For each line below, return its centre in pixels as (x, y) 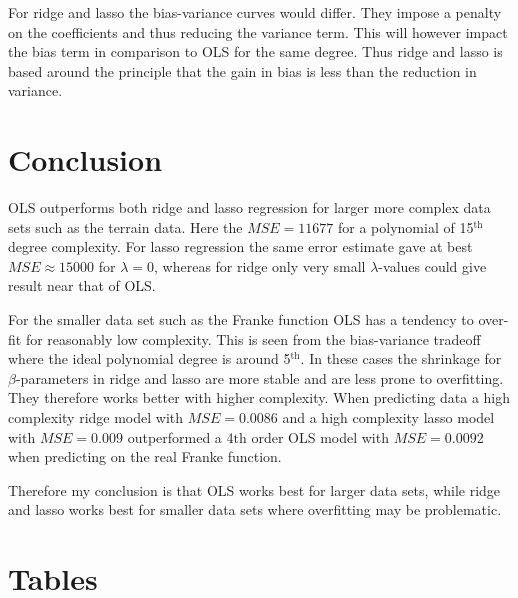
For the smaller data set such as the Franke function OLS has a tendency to (241, 319)
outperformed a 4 (180, 436)
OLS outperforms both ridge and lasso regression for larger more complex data (249, 207)
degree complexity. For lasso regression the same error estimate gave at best (240, 246)
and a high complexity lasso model (388, 417)
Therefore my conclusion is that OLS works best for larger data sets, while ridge (254, 489)
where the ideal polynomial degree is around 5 (149, 358)
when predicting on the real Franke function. (145, 456)
